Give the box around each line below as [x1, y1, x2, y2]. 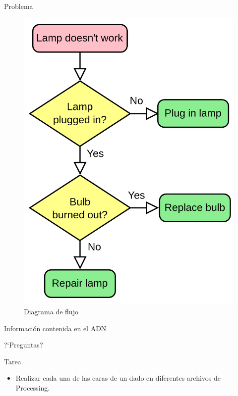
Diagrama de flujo [24, 306, 78, 317]
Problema [4, 1, 33, 11]
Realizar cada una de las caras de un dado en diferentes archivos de [15, 373, 221, 383]
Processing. [15, 383, 50, 393]
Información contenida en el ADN [4, 323, 107, 333]
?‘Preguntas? [4, 340, 43, 350]
